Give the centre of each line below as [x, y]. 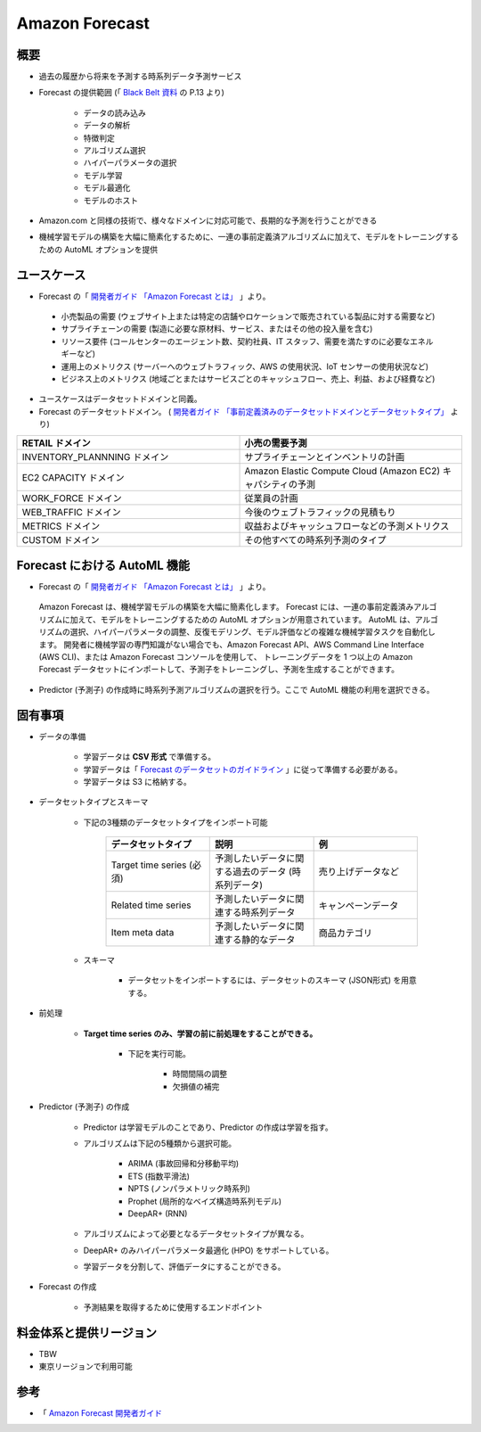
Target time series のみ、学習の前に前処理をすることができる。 [200, 1033]
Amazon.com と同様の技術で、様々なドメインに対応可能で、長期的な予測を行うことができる [208, 220]
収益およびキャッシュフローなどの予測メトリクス [347, 526]
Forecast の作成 [68, 1287]
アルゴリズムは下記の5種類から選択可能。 [159, 1143]
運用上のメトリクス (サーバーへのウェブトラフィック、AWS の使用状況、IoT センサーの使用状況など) [245, 366]
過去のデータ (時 [267, 872]
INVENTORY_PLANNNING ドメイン [95, 457]
